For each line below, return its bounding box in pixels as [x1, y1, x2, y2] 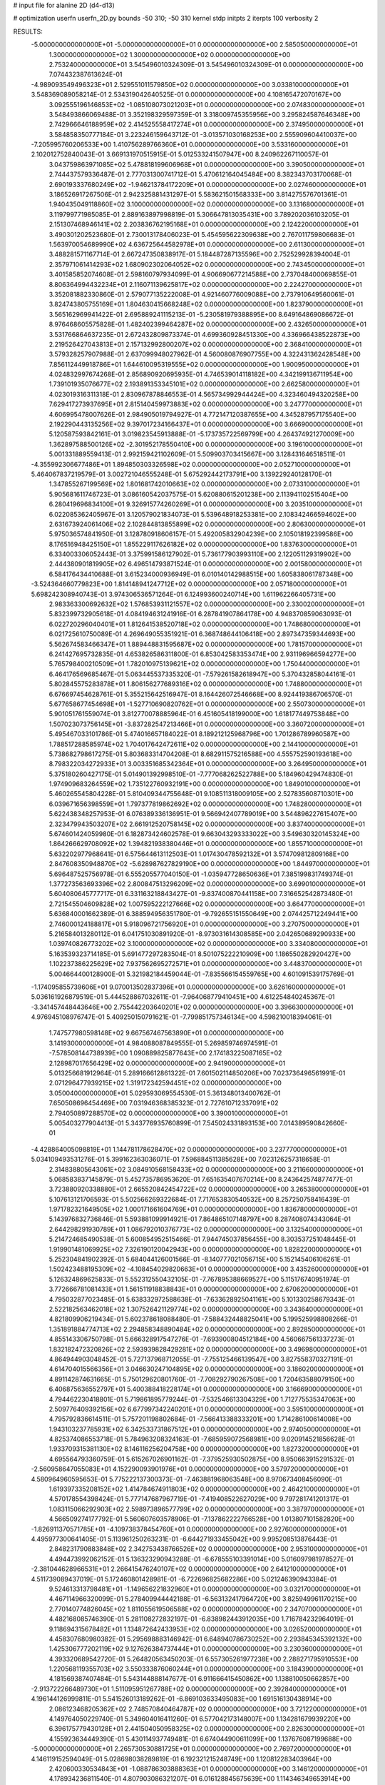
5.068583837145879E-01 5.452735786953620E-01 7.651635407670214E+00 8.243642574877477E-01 [48, 1175, 353, 1183]
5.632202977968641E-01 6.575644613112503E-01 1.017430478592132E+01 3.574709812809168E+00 [48, 850, 349, 858]
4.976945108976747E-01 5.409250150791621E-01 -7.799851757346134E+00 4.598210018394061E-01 [31, 1012, 332, 1021]
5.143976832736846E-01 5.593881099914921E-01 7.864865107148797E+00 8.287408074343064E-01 [48, 1215, 351, 1224]
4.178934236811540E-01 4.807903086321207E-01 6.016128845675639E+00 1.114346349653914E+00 [48, 1774, 351, 1783]
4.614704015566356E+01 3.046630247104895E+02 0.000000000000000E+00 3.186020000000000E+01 [48, 1364, 364, 1374]
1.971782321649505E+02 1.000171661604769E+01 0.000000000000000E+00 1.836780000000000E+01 [48, 1205, 358, 1214]
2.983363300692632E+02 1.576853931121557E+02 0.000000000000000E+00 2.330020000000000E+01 [48, 600, 365, 608]
